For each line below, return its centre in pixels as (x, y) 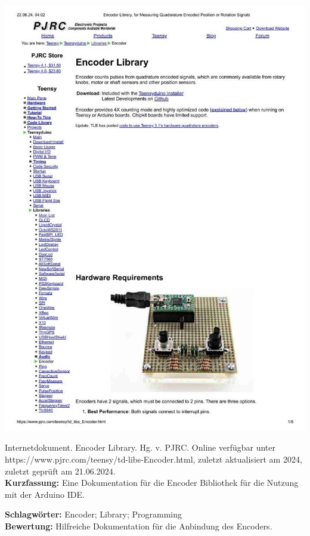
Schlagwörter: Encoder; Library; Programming (94, 514)
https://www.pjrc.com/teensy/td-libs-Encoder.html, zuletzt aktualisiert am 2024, (154, 459)
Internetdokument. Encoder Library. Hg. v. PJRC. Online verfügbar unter (140, 447)
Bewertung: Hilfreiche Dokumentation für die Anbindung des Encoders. (139, 526)
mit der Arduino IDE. (45, 494)
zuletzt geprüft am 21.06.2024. (60, 471)
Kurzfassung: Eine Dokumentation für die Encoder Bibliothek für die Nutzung (152, 483)
